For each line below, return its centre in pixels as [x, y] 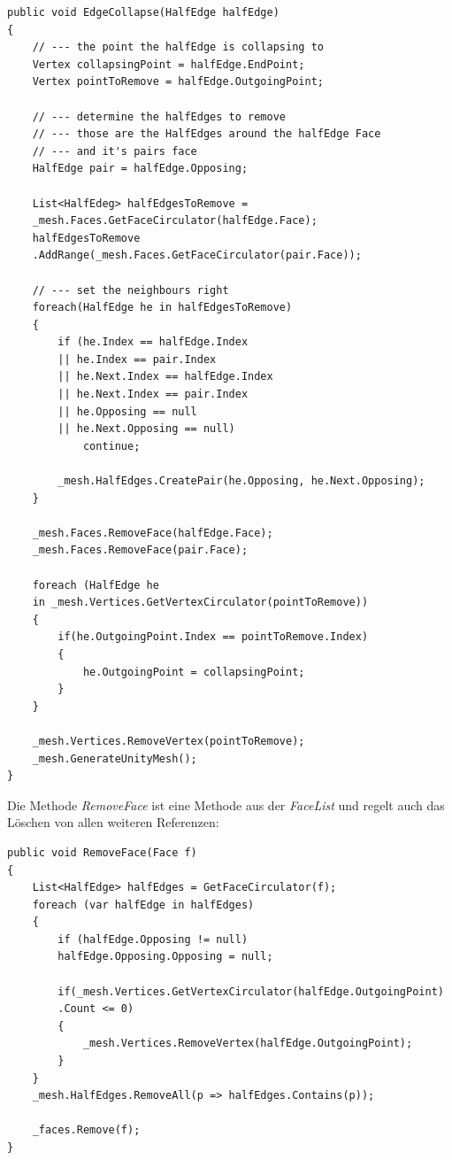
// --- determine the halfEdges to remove [159, 116]
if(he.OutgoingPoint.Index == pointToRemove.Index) [213, 637]
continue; [111, 446]
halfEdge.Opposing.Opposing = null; [165, 957]
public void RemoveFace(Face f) [102, 852]
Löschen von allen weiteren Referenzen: [113, 822]
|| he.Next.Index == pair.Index [153, 394]
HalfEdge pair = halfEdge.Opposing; [140, 169]
